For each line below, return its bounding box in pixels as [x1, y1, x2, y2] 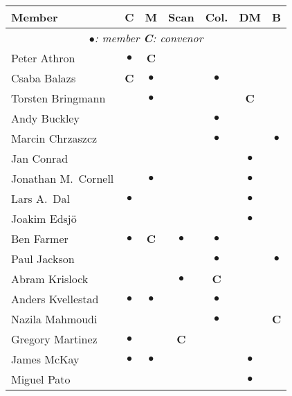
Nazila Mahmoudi [11, 311, 98, 327]
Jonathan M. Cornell [11, 170, 114, 186]
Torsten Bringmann [11, 90, 106, 106]
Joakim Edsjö [11, 210, 77, 226]
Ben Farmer [11, 231, 69, 246]
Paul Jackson [11, 251, 75, 267]
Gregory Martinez [11, 331, 98, 347]
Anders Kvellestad [11, 291, 99, 307]
